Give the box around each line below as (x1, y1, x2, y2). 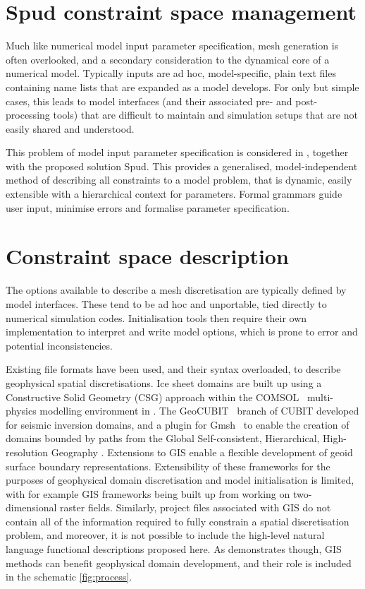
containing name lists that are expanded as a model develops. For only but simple (6, 79, 359, 94)
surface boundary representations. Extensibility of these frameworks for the (6, 458, 330, 473)
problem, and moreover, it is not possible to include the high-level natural (6, 528, 325, 542)
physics (6, 403, 37, 418)
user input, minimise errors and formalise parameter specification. (6, 200, 290, 215)
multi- (307, 389, 333, 404)
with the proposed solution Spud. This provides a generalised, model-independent (6, 158, 358, 173)
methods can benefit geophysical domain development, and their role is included (6, 555, 352, 570)
